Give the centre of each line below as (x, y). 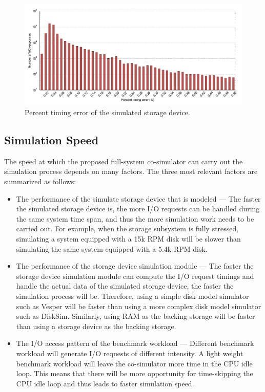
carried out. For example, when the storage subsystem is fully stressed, (127, 228)
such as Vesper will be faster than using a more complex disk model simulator (139, 306)
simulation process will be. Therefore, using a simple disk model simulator (132, 296)
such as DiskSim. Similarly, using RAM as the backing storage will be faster (136, 316)
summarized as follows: (40, 181)
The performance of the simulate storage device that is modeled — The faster (138, 198)
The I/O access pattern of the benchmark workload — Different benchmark (135, 343)
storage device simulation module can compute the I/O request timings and (135, 276)
